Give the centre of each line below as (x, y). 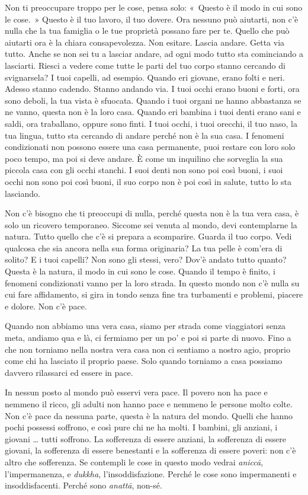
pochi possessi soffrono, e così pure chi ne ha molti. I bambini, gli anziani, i (141, 427)
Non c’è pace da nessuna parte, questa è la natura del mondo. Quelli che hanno (149, 415)
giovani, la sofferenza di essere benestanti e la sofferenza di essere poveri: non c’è (150, 450)
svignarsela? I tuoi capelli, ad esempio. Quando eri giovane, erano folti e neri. (145, 77)
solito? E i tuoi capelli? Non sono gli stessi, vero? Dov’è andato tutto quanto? (146, 259)
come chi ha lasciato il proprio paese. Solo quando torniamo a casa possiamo (144, 361)
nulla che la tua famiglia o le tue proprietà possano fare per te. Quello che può (147, 31)
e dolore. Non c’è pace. (46, 306)
